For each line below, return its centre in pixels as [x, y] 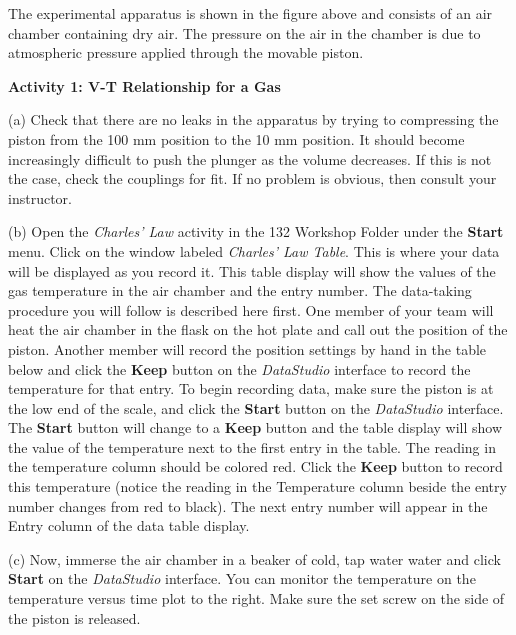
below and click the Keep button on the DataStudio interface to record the [239, 368]
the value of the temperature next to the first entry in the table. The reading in [252, 446]
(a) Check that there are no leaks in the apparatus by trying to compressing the [253, 119]
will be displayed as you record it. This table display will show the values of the [252, 270]
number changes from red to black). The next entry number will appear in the [248, 505]
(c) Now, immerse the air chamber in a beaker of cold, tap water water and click [254, 558]
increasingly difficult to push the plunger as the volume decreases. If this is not [250, 158]
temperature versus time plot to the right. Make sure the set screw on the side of [256, 598]
